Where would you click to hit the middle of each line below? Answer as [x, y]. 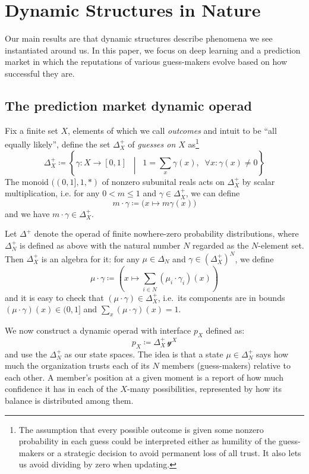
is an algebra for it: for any [90, 258]
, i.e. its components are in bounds [221, 297]
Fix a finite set [31, 130]
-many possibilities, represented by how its [204, 389]
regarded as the [221, 245]
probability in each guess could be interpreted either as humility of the [147, 441]
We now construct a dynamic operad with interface [98, 330]
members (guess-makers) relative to [226, 365]
